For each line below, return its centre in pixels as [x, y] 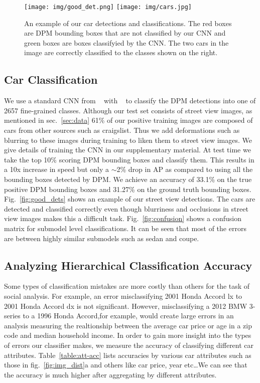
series [12, 316]
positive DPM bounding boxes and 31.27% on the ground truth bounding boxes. [128, 189]
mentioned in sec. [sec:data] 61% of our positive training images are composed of [128, 120]
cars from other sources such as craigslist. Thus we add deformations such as [122, 130]
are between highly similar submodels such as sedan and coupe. [102, 238]
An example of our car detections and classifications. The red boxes [128, 23]
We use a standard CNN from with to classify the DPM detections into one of [130, 101]
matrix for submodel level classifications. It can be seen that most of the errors [125, 228]
